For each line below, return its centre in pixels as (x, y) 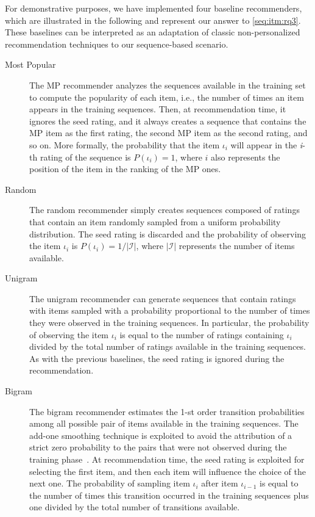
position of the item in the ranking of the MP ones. (125, 169)
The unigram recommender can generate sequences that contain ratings (163, 298)
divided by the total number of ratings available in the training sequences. (168, 346)
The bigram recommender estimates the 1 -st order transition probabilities (167, 411)
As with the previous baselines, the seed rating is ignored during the (157, 358)
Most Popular (30, 64)
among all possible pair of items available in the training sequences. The (164, 423)
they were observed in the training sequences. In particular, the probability (169, 323)
